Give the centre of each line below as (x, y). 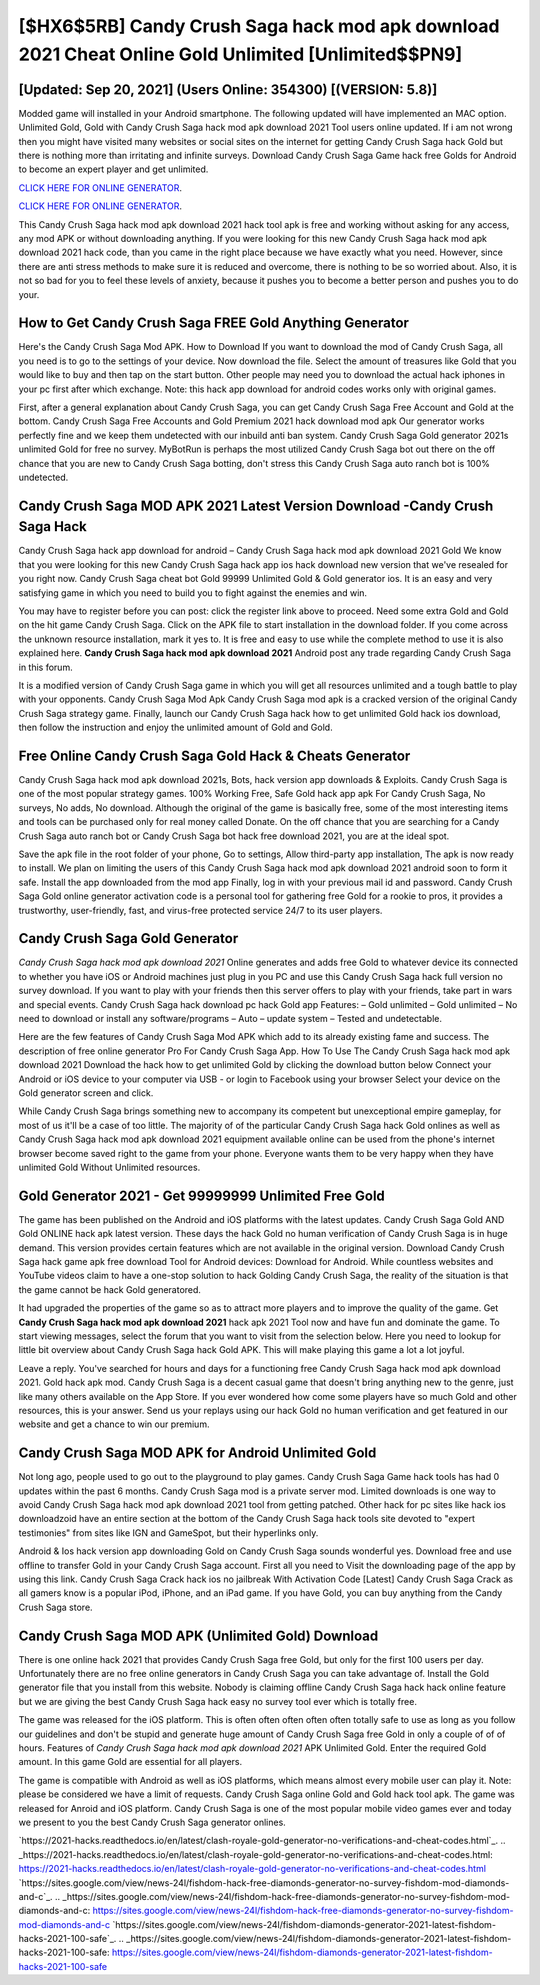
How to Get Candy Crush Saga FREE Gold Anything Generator (214, 323)
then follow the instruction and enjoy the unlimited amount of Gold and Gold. (176, 727)
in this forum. (46, 667)
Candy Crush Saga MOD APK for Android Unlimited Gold (197, 1453)
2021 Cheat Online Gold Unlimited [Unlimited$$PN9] (240, 54)
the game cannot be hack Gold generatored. (110, 1289)
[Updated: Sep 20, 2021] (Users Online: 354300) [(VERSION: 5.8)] (228, 89)
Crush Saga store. (56, 1607)
